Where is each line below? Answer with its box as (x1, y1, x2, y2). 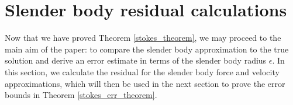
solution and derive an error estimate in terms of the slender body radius (5, 54, 267, 66)
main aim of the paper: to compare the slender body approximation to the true (5, 43, 289, 55)
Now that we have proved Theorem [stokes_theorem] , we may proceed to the (5, 32, 281, 44)
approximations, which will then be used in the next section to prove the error (5, 77, 285, 89)
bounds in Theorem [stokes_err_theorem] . (5, 89, 157, 101)
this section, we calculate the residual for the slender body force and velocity (5, 65, 280, 78)
